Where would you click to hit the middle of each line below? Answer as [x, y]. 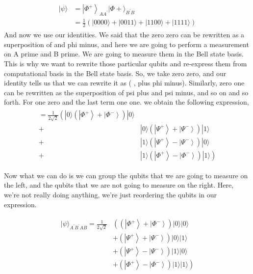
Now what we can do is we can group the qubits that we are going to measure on [126, 175]
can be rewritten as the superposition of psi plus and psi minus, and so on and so [126, 92]
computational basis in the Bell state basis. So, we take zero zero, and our [115, 73]
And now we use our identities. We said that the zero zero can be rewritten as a [124, 35]
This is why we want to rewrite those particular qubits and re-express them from [126, 64]
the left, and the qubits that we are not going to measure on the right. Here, [119, 185]
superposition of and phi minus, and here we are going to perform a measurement [126, 44]
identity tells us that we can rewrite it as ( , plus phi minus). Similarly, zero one [124, 83]
